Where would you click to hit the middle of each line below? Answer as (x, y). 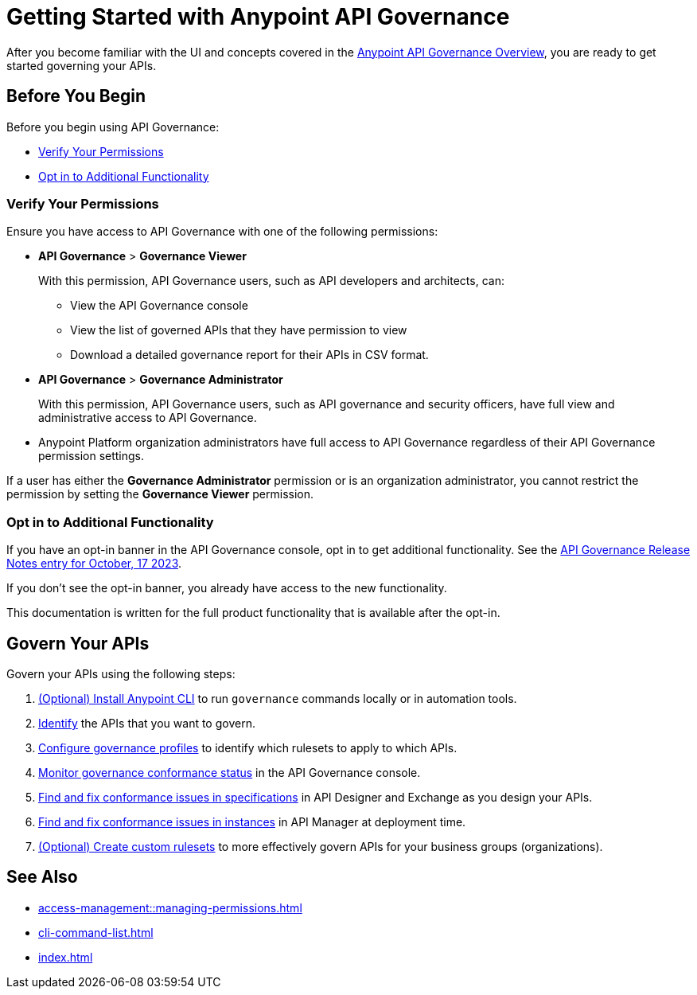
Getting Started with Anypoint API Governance (258, 17)
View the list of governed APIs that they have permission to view (239, 330)
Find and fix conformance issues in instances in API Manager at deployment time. (252, 821)
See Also (42, 877)
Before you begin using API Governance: (113, 127)
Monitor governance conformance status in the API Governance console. (230, 772)
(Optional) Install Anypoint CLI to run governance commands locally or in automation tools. (278, 698)
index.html (66, 957)
